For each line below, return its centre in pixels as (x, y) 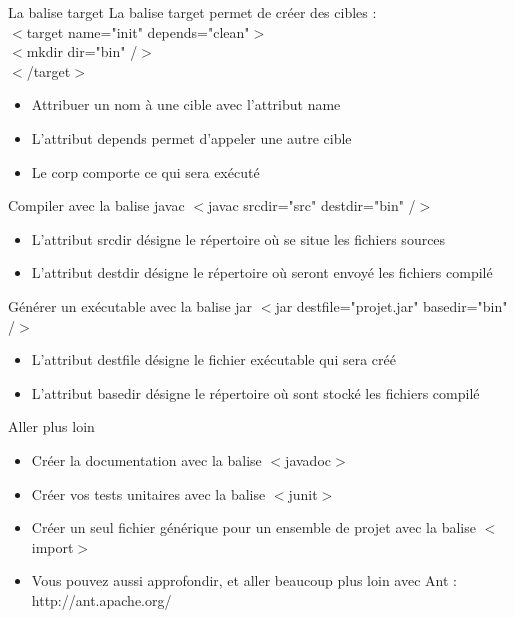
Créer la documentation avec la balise (146, 459)
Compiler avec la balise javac (96, 205)
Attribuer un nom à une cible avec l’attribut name (186, 104)
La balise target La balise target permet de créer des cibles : (192, 12)
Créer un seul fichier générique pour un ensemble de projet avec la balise (253, 527)
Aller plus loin (51, 426)
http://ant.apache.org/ (101, 599)
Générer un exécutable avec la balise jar (130, 305)
